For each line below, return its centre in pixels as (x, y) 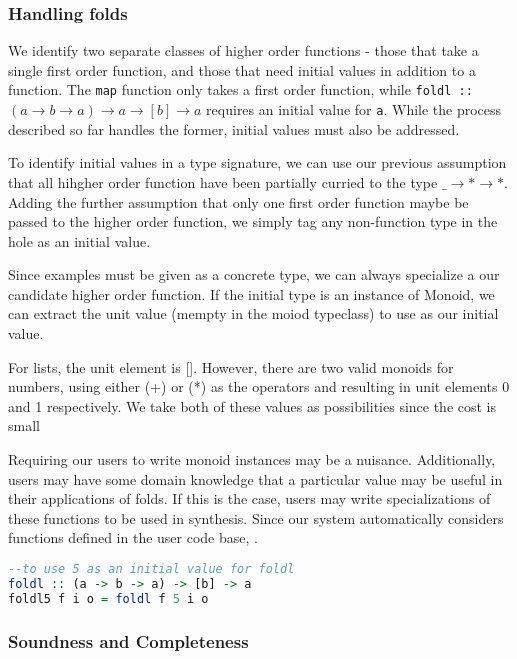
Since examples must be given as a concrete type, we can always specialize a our (254, 274)
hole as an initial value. (79, 240)
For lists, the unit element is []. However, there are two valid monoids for (231, 366)
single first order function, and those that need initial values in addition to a (242, 69)
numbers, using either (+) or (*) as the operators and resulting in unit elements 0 (259, 386)
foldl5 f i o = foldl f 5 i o (108, 598)
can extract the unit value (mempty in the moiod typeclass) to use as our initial (253, 313)
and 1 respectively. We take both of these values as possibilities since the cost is (252, 405)
